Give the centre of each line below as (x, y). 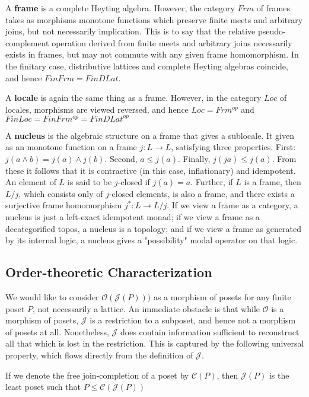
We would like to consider (52, 296)
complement (27, 42)
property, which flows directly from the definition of (99, 355)
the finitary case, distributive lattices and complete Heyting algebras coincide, (147, 66)
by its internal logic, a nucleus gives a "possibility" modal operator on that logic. (152, 240)
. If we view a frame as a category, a (232, 205)
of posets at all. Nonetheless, (57, 331)
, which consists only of (61, 193)
